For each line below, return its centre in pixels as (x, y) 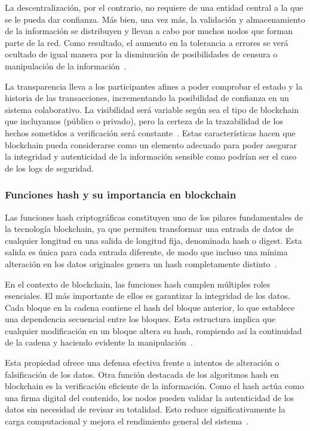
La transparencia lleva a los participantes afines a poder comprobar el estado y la (154, 86)
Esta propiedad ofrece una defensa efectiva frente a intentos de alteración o (142, 363)
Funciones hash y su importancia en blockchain (121, 195)
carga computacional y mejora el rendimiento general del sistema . (127, 421)
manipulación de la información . (66, 65)
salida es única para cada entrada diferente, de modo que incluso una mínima (146, 252)
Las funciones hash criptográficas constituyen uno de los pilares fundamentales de (154, 217)
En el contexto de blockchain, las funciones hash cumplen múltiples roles (138, 284)
